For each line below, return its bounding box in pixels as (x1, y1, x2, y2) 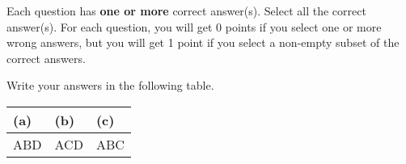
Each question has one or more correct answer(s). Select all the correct (6, 2, 366, 19)
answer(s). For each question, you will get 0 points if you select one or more (6, 18, 382, 35)
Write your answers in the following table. (6, 77, 214, 94)
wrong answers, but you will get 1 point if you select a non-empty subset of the (6, 34, 400, 51)
